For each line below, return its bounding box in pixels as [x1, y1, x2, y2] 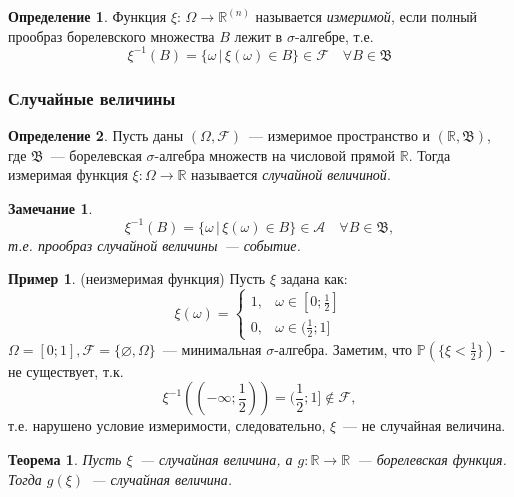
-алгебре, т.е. [294, 25, 374, 46]
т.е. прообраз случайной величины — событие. [8, 234, 301, 255]
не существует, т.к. [8, 360, 124, 381]
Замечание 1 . [8, 197, 93, 218]
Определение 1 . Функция [8, 6, 167, 26]
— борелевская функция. [357, 449, 507, 470]
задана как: [280, 268, 348, 289]
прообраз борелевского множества [8, 25, 215, 46]
